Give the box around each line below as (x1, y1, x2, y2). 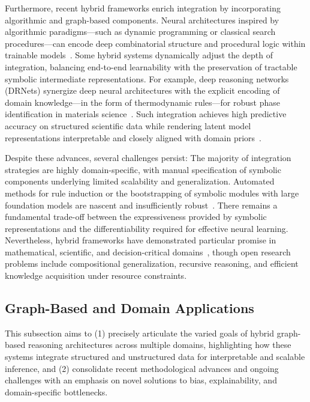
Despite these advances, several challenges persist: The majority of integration (5, 151, 291, 164)
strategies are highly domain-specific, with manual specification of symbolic (5, 163, 281, 175)
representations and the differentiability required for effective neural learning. (5, 222, 288, 234)
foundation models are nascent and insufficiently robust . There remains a (5, 198, 278, 211)
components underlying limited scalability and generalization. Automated (5, 175, 275, 187)
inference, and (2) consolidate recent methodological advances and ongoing (5, 362, 279, 374)
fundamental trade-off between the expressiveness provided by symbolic (5, 210, 267, 223)
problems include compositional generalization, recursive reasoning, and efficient (5, 257, 299, 270)
